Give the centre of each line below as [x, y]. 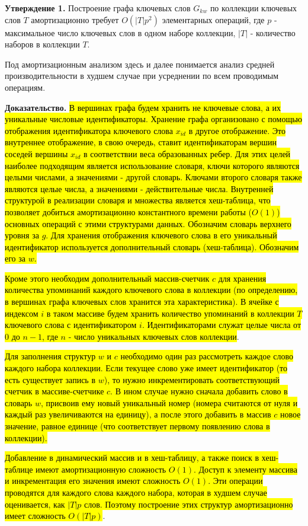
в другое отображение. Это [237, 130]
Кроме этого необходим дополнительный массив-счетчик [107, 278]
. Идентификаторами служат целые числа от [221, 325]
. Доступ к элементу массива [245, 469]
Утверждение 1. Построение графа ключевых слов [98, 8]
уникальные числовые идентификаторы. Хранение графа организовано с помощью [154, 119]
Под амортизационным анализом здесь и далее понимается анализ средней [140, 64]
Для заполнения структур [50, 356]
